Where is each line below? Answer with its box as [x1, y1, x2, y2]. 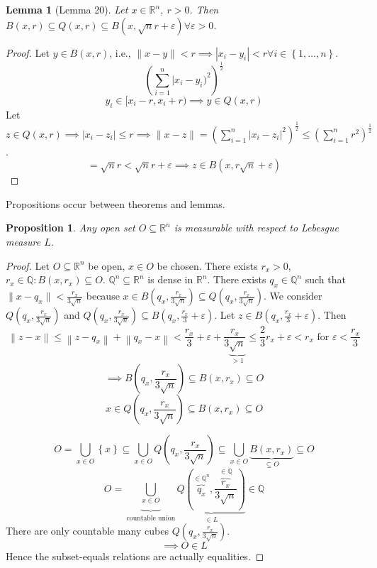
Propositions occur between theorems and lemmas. [6, 196, 225, 211]
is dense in [147, 272, 193, 287]
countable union [126, 514, 176, 522]
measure [6, 234, 41, 249]
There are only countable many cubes [6, 523, 169, 538]
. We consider [263, 288, 322, 303]
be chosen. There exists [157, 258, 258, 273]
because [86, 288, 120, 303]
